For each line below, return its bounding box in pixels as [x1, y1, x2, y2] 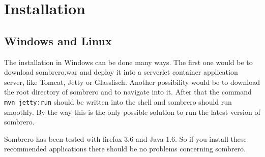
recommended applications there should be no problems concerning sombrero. [4, 143, 246, 154]
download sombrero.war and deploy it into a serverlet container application [4, 67, 238, 77]
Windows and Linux [4, 33, 112, 48]
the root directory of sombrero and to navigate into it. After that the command [4, 86, 252, 97]
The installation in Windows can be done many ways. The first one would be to [4, 56, 253, 67]
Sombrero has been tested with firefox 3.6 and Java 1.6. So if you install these [4, 133, 247, 144]
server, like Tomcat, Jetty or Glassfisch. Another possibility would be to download [4, 76, 260, 87]
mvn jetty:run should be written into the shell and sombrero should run [4, 96, 232, 107]
